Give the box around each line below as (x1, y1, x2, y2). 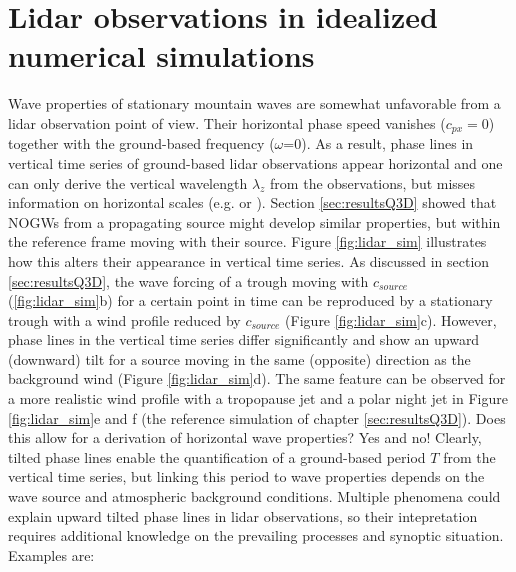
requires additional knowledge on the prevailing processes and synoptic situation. (8, 525, 504, 546)
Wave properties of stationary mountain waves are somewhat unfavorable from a (8, 93, 501, 114)
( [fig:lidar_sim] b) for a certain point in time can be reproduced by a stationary (8, 290, 493, 311)
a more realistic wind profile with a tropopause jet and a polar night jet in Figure (8, 388, 508, 409)
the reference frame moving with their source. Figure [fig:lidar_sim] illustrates (8, 231, 487, 252)
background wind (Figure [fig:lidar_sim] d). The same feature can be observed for (8, 368, 506, 389)
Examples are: (8, 544, 95, 565)
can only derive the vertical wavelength (8, 172, 248, 193)
